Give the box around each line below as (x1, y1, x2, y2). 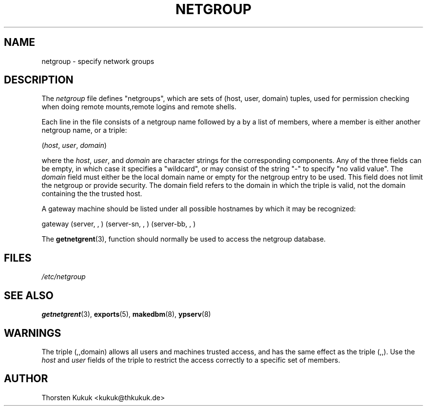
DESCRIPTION (4, 74, 74, 86)
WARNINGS (4, 327, 61, 339)
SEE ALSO (4, 289, 54, 302)
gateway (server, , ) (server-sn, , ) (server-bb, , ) (41, 220, 196, 228)
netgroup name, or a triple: (41, 126, 127, 135)
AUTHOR (4, 372, 48, 385)
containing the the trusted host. (41, 189, 142, 198)
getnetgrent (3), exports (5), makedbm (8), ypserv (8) (41, 310, 211, 319)
